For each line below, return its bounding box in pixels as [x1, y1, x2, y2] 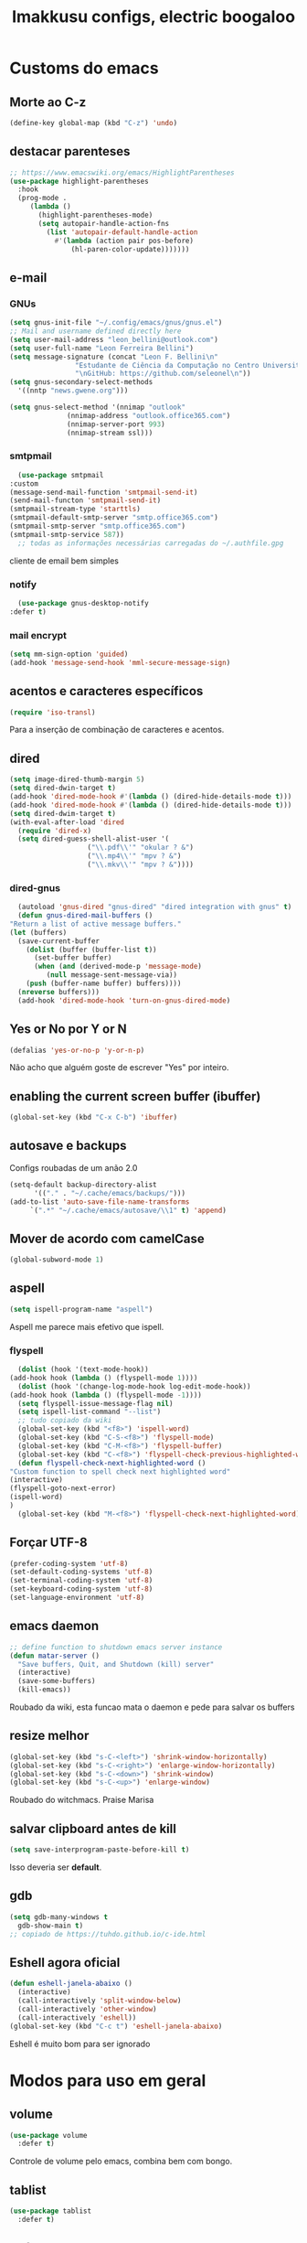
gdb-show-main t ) [17, 1921, 84, 1930]
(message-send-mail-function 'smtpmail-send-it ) [9, 488, 198, 497]
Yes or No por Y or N [9, 1022, 127, 1037]
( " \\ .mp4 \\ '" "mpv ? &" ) [87, 852, 182, 861]
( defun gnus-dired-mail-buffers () [17, 911, 153, 920]
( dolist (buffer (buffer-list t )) [26, 945, 157, 954]
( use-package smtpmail [17, 470, 104, 479]
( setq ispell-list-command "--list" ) [17, 1407, 162, 1417]
